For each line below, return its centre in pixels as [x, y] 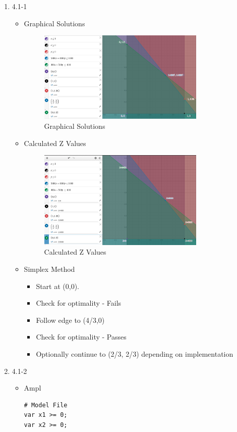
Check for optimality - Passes [81, 337]
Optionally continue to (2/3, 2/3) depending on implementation [135, 354]
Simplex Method [49, 269]
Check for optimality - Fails [79, 303]
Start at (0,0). [58, 286]
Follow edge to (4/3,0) [70, 320]
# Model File [46, 405]
